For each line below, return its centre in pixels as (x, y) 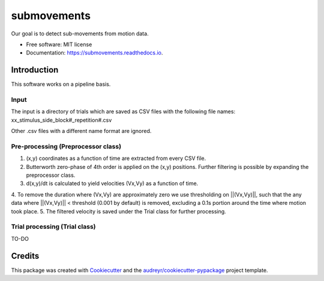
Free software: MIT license (59, 44)
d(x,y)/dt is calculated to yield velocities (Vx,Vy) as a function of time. (112, 183)
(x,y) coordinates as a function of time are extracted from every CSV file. (116, 158)
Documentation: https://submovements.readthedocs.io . (94, 53)
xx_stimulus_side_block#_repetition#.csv (61, 120)
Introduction (35, 70)
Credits (25, 256)
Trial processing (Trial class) (53, 226)
